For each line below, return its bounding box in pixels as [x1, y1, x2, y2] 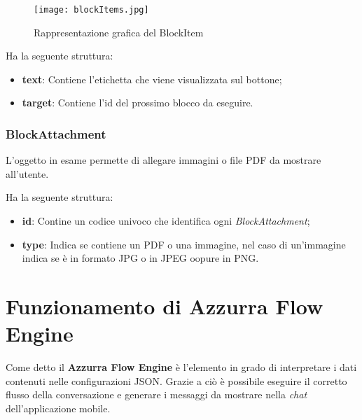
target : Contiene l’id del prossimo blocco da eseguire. [22, 95, 253, 110]
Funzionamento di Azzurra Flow [6, 292, 323, 320]
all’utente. [6, 166, 49, 181]
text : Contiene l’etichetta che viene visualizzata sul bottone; [22, 71, 282, 86]
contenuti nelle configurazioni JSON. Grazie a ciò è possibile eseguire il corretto [6, 373, 347, 388]
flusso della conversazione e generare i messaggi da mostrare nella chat [6, 387, 307, 402]
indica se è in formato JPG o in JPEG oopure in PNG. [22, 251, 259, 265]
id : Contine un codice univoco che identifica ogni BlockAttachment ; [22, 213, 310, 228]
